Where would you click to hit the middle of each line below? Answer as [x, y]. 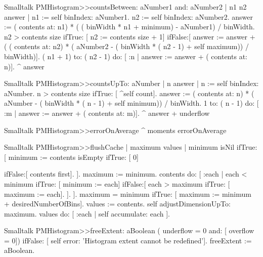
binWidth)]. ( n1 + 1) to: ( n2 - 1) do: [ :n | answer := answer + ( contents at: [126, 56]
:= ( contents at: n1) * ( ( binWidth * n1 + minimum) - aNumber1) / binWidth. [129, 27]
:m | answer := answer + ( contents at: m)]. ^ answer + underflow [107, 113]
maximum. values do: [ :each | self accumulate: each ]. [87, 213]
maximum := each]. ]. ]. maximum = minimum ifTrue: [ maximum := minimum [128, 194]
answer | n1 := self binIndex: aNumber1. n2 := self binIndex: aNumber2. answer [129, 16]
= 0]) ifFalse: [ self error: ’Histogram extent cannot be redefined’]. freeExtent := [128, 240]
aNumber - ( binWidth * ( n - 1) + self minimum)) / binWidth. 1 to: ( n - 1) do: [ [131, 103]
